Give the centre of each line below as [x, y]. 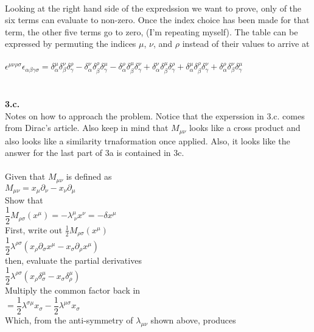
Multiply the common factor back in [73, 290]
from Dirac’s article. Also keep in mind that [87, 128]
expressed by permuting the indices [71, 44]
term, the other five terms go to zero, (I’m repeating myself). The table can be [152, 31]
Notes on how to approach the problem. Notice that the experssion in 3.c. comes [155, 115]
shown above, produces [193, 320]
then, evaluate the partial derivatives [73, 260]
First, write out [34, 229]
